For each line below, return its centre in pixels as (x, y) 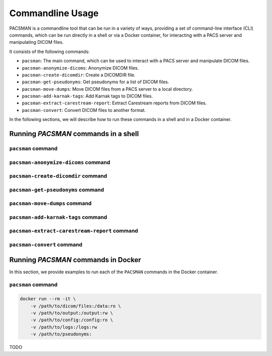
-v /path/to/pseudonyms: (61, 334)
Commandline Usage (54, 13)
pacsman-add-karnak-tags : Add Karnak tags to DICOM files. (87, 96)
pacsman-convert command (46, 245)
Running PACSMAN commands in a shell (74, 134)
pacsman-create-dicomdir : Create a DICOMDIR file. (79, 75)
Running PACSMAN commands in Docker (75, 260)
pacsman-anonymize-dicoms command (60, 162)
